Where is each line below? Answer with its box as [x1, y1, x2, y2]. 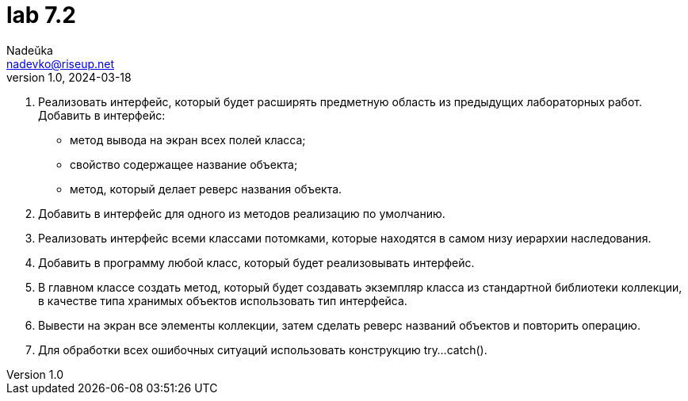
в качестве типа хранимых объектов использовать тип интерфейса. [38, 293, 407, 307]
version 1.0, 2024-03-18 [6, 70, 132, 84]
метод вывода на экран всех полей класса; [70, 132, 306, 147]
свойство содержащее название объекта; [70, 157, 298, 171]
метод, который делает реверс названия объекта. [70, 181, 342, 196]
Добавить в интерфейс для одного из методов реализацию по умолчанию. [38, 206, 445, 220]
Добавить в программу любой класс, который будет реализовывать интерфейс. [38, 255, 475, 269]
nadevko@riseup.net [6, 56, 115, 71]
